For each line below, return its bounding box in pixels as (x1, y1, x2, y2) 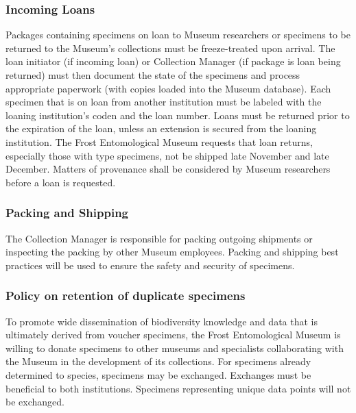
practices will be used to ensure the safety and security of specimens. (5, 258, 295, 272)
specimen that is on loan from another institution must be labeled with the (5, 95, 322, 109)
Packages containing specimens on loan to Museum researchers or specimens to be (5, 27, 351, 42)
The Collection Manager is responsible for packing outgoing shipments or (5, 231, 313, 245)
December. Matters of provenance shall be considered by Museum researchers (5, 162, 331, 176)
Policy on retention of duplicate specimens (5, 287, 246, 304)
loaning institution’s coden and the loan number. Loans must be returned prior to (5, 108, 350, 122)
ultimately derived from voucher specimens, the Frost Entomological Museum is (5, 327, 341, 342)
